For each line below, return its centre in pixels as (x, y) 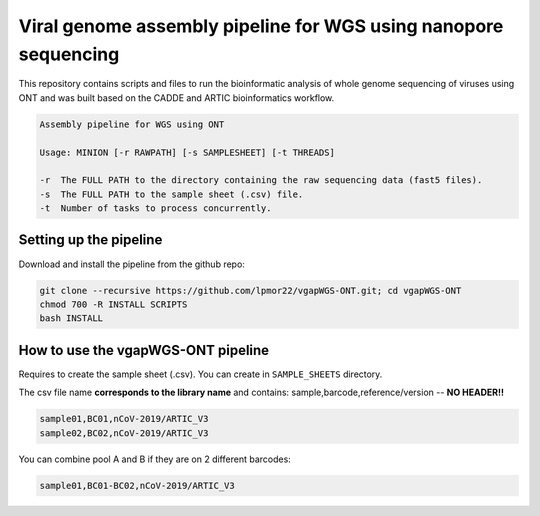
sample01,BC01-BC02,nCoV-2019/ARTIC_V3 (137, 485)
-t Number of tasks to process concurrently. (155, 208)
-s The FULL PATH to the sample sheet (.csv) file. (171, 194)
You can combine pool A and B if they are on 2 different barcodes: (155, 459)
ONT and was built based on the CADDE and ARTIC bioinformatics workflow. (176, 97)
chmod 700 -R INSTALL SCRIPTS (113, 304)
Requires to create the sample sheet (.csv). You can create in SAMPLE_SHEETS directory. (200, 374)
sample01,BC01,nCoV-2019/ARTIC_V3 (124, 419)
